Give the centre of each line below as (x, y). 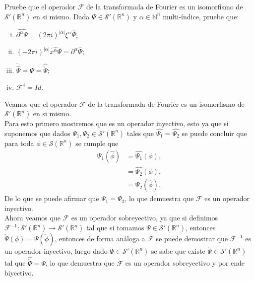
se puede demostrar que (192, 239)
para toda (19, 143)
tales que (140, 133)
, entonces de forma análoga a (100, 239)
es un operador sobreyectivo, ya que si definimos (145, 218)
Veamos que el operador (41, 104)
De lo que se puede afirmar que (52, 198)
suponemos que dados (37, 133)
